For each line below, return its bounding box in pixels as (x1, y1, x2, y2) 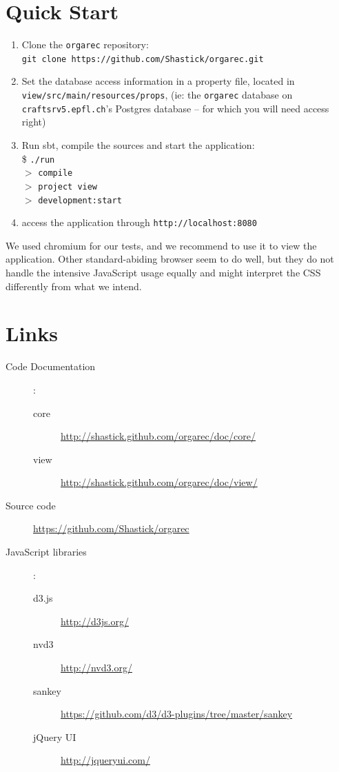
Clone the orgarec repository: (21, 37, 149, 52)
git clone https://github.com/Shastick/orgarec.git (21, 54, 264, 64)
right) (21, 114, 46, 129)
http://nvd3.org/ (61, 660, 132, 675)
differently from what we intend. (6, 278, 142, 293)
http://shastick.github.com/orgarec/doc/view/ (61, 475, 258, 489)
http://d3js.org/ (61, 613, 129, 628)
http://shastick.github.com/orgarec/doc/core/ (61, 429, 256, 443)
